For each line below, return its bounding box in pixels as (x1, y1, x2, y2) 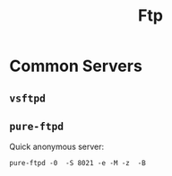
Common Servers (9, 56, 143, 76)
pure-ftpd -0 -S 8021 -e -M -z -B (9, 159, 146, 168)
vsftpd (9, 92, 47, 104)
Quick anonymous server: (9, 141, 105, 153)
